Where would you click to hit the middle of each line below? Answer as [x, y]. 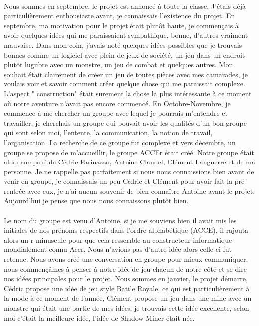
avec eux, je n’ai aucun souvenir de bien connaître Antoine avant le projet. [141, 191]
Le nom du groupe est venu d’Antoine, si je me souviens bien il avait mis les [120, 220]
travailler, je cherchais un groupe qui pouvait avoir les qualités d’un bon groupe [126, 122]
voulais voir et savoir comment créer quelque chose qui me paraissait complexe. [125, 84]
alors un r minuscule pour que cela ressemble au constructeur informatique [118, 239]
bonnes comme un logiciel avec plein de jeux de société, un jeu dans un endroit [125, 54]
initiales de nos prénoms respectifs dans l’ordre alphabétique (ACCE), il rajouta [126, 230]
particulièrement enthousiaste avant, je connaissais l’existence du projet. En [120, 16]
